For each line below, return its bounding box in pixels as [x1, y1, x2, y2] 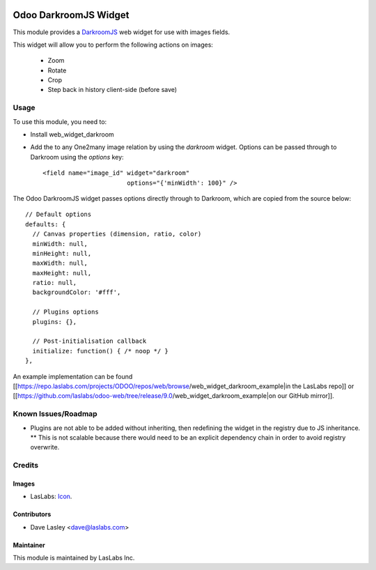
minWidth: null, [32, 240, 88, 247]
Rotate [47, 66, 67, 75]
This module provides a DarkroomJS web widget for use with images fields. [13, 28, 230, 36]
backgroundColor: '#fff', [32, 288, 121, 296]
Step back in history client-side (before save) [47, 86, 178, 94]
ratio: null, [32, 279, 77, 287]
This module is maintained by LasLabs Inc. [13, 554, 135, 562]
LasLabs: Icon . [30, 492, 72, 501]
